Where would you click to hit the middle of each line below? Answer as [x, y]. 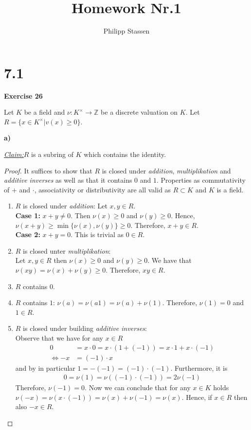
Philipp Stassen [126, 31]
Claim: [14, 154]
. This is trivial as [97, 234]
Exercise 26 [23, 95]
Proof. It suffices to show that [48, 170]
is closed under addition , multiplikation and [166, 170]
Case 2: [28, 234]
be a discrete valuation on [139, 112]
